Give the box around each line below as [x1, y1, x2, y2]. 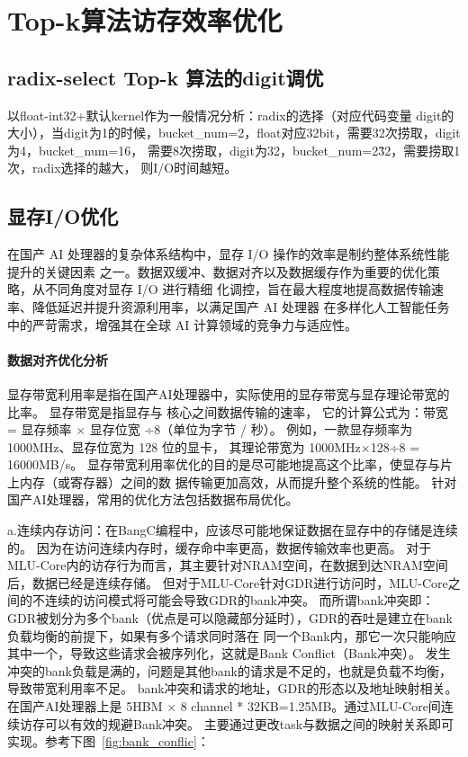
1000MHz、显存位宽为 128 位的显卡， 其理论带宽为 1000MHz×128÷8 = [7, 437, 420, 456]
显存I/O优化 [7, 202, 119, 230]
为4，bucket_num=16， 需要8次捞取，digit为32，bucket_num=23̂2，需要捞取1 [7, 140, 461, 159]
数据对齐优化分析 [7, 350, 108, 369]
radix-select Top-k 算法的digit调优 [7, 63, 324, 91]
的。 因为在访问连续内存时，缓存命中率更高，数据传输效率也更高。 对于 [7, 538, 432, 557]
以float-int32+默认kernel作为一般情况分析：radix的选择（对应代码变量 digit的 [7, 105, 454, 124]
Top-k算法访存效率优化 [7, 2, 283, 39]
